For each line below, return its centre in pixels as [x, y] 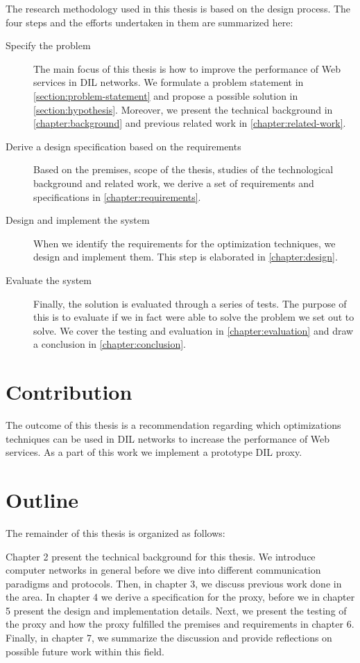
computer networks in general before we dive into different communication [163, 570]
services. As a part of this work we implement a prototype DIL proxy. [154, 452]
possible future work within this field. [85, 651]
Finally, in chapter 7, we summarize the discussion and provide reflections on [169, 638]
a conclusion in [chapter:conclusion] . [110, 344]
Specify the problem [48, 45]
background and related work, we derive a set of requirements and [174, 183]
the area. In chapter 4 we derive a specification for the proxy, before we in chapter [180, 597]
